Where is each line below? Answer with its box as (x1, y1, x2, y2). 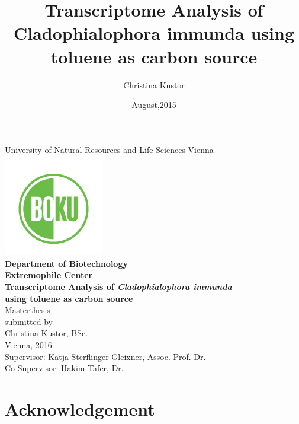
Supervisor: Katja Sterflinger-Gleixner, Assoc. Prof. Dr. (5, 350, 206, 362)
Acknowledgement (5, 397, 155, 420)
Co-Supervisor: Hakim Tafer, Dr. (5, 362, 124, 374)
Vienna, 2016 (5, 339, 52, 351)
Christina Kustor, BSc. (5, 327, 88, 339)
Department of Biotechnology (5, 257, 128, 269)
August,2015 (131, 98, 176, 111)
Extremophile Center (5, 269, 93, 281)
